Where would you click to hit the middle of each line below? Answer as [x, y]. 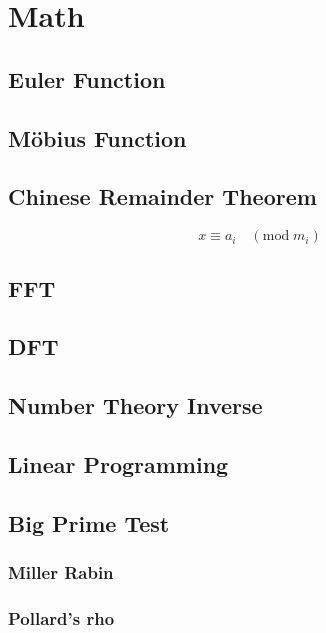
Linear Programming [118, 463]
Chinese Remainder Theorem [162, 196]
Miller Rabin [61, 571]
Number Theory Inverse [135, 405]
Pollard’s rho [61, 617]
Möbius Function [97, 137]
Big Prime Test [89, 522]
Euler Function [87, 78]
